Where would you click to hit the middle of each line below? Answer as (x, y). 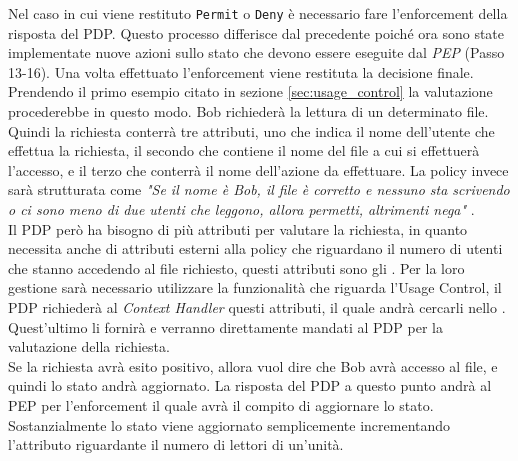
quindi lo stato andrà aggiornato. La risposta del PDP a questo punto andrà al (250, 385)
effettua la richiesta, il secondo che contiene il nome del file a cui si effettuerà (244, 150)
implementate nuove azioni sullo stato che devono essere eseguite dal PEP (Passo (256, 52)
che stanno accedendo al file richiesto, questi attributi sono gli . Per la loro (236, 267)
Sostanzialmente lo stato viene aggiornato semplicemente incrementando (229, 424)
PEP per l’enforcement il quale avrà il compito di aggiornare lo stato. (221, 404)
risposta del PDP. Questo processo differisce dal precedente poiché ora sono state (256, 32)
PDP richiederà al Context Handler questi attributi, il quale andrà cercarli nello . (257, 306)
